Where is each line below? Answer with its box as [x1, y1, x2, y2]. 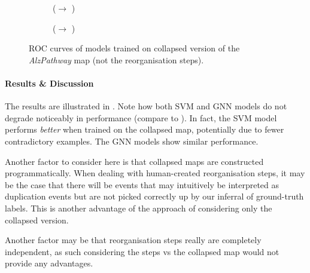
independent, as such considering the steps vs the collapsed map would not [5, 245, 279, 257]
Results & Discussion [5, 76, 94, 89]
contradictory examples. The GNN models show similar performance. [5, 134, 259, 147]
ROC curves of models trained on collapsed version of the [29, 42, 240, 54]
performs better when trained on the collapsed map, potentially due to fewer [5, 123, 284, 136]
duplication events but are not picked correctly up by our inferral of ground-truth [5, 190, 304, 203]
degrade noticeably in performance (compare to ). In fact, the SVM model [5, 111, 277, 124]
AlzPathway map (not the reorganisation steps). [29, 53, 204, 66]
